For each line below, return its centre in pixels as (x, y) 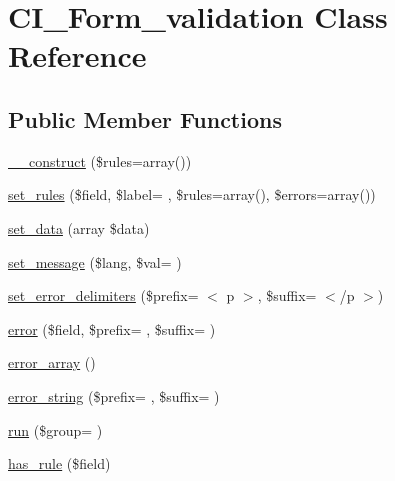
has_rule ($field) (59, 463)
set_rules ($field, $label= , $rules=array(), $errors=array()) (192, 194)
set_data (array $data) (79, 227)
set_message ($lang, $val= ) (95, 261)
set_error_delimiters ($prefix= (103, 295)
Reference (77, 55)
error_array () (52, 362)
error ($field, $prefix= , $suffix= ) (112, 328)
